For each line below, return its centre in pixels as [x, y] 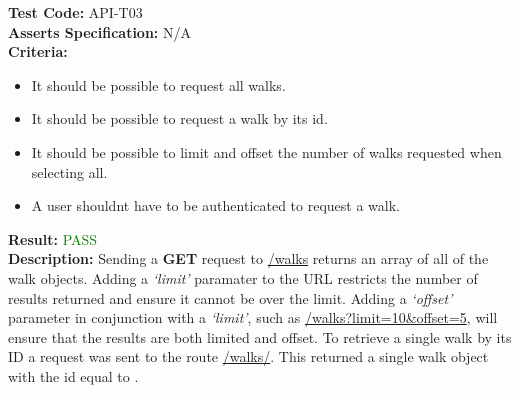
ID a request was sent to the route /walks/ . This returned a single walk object [248, 356]
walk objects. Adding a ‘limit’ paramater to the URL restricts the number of [243, 277]
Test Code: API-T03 [75, 12]
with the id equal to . [73, 375]
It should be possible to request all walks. [158, 84]
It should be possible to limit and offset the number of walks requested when [266, 151]
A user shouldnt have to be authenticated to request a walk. [215, 205]
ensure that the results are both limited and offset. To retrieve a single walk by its [260, 336]
